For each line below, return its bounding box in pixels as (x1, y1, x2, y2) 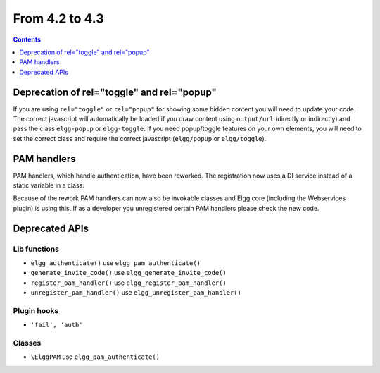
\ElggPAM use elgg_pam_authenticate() (30, 353, 160, 361)
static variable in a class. (13, 181, 84, 190)
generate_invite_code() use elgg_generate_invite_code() (30, 269, 227, 277)
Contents (13, 35, 42, 44)
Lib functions (13, 244, 60, 254)
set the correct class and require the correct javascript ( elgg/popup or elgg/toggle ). (13, 134, 267, 142)
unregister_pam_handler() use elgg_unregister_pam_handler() (30, 288, 242, 297)
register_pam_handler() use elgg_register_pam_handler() (30, 279, 227, 287)
